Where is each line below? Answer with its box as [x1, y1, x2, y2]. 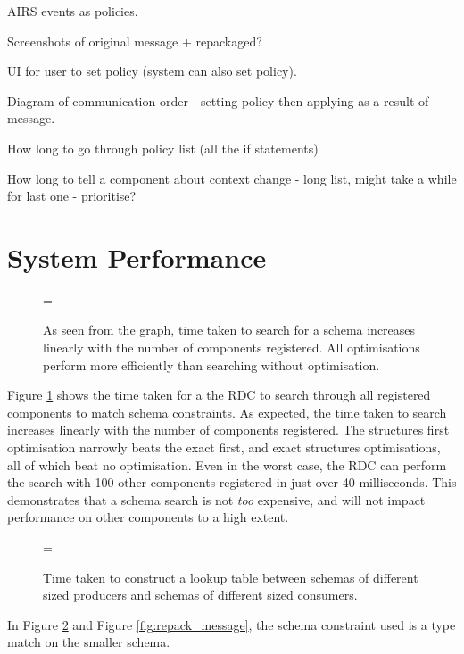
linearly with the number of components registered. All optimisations [43, 338, 420, 357]
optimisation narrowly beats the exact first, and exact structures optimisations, [7, 438, 441, 457]
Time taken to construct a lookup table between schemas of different [43, 567, 418, 586]
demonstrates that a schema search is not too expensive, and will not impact [7, 490, 426, 509]
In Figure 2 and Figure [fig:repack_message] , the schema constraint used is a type [7, 615, 456, 633]
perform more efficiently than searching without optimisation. [43, 355, 380, 374]
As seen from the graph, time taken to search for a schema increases [43, 320, 416, 339]
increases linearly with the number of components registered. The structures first [7, 420, 450, 439]
